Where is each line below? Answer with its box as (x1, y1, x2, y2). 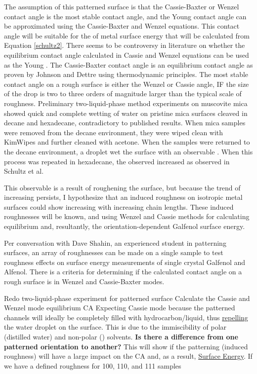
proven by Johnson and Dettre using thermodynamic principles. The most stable (4, 69, 249, 79)
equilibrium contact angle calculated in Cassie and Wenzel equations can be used (4, 49, 249, 60)
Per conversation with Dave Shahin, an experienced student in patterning (4, 237, 226, 248)
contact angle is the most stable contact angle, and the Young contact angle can (4, 11, 247, 21)
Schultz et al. (4, 166, 44, 176)
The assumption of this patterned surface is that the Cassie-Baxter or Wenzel (4, 1, 239, 11)
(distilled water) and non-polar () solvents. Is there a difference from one (4, 332, 238, 341)
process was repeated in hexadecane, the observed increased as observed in (4, 156, 230, 166)
